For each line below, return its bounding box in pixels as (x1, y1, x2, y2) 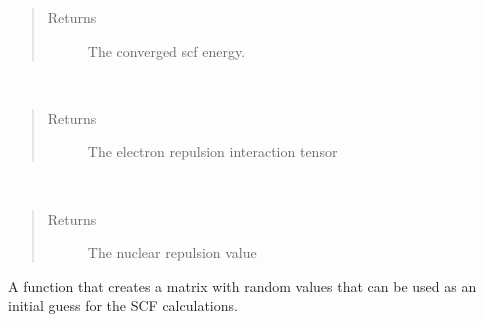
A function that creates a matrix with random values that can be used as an (8, 275, 477, 296)
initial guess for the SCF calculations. (8, 295, 238, 316)
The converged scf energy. (87, 40, 246, 61)
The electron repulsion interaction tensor (87, 141, 338, 162)
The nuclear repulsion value (87, 242, 257, 263)
